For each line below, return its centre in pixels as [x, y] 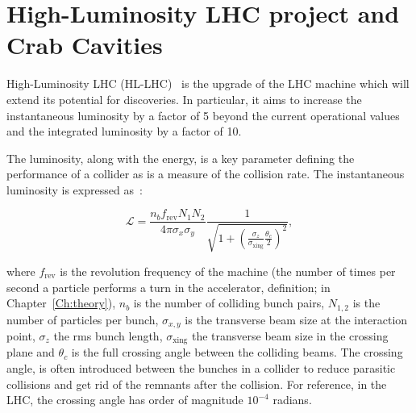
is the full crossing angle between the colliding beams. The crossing [237, 352]
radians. [292, 400]
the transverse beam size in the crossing [290, 336]
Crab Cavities [85, 45]
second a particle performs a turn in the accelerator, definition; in [168, 287]
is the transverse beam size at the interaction [296, 319]
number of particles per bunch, [83, 319]
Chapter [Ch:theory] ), [61, 303]
